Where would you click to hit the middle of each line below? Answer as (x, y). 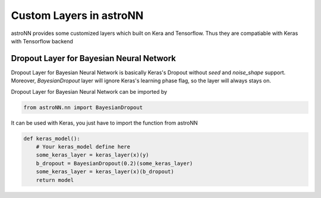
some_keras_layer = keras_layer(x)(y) (92, 155)
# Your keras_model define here (83, 146)
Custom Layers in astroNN (77, 15)
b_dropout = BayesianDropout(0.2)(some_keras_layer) (114, 163)
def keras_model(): (52, 138)
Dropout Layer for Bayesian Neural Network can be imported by (89, 91)
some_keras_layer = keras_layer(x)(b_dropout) (105, 172)
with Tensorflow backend (42, 41)
